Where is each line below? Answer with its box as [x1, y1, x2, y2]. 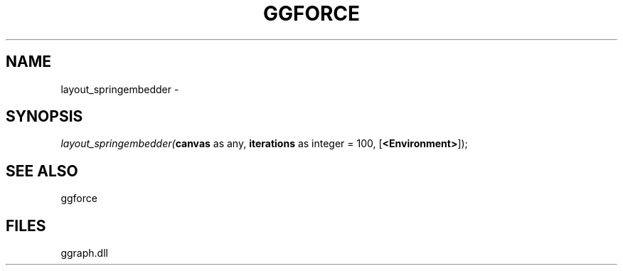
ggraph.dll [60, 247, 108, 260]
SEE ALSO [6, 161, 78, 180]
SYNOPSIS [6, 107, 83, 126]
